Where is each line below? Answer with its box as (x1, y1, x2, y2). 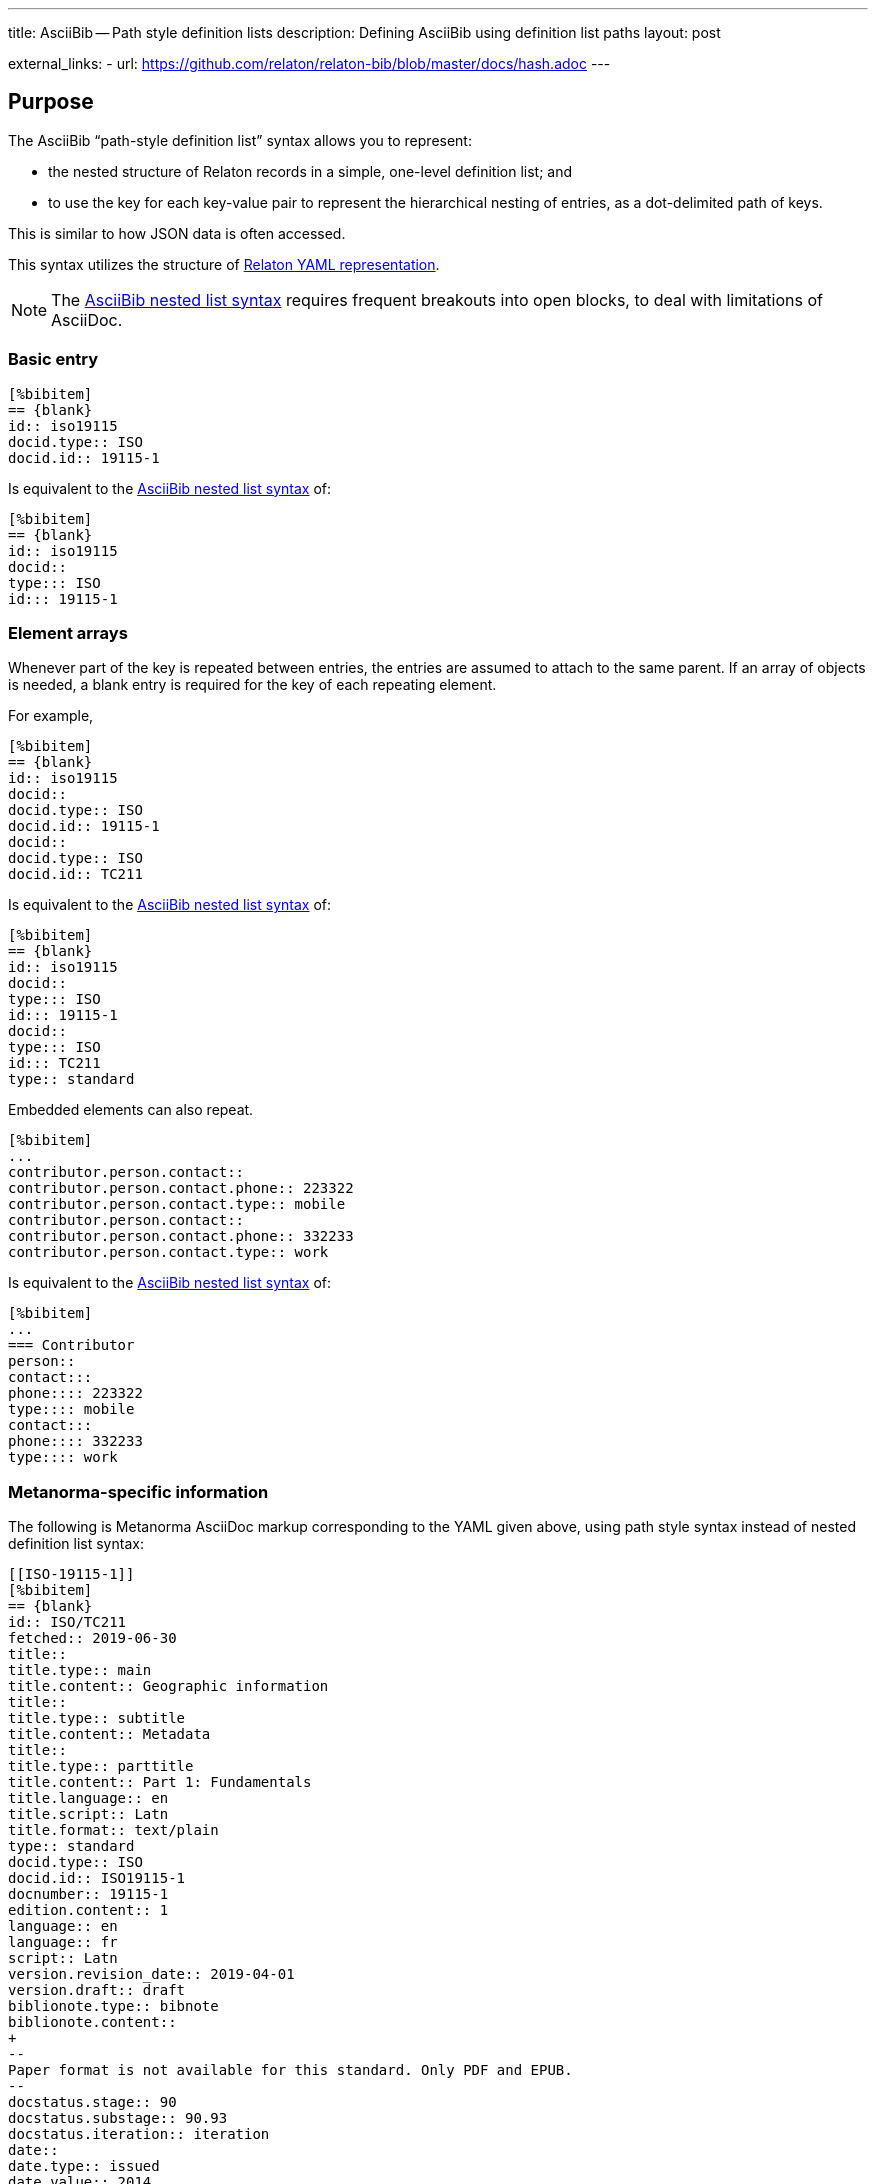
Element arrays (8, 622, 128, 643)
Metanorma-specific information (8, 1481, 269, 1502)
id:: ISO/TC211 (8, 1614, 127, 1631)
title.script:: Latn (8, 1806, 169, 1823)
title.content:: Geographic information (8, 1678, 329, 1695)
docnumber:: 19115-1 (8, 1886, 169, 1903)
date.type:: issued (8, 2158, 160, 2175)
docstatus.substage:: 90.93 (8, 2110, 228, 2127)
